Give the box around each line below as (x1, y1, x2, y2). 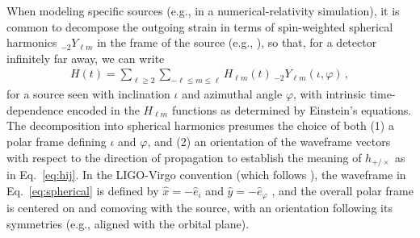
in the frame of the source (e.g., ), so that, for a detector (97, 34, 377, 51)
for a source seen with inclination (6, 86, 170, 102)
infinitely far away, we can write (6, 49, 165, 66)
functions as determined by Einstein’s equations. (171, 101, 412, 118)
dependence (6, 101, 64, 118)
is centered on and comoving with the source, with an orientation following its (6, 199, 393, 216)
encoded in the (67, 101, 140, 118)
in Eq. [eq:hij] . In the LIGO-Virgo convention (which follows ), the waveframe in (6, 166, 406, 183)
